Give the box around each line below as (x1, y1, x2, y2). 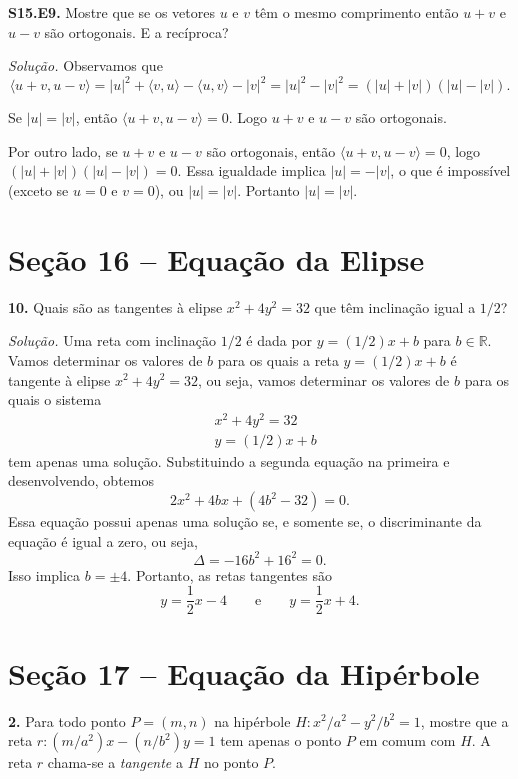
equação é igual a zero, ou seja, (8, 530, 198, 551)
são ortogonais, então (206, 140, 336, 161)
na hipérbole (214, 710, 291, 731)
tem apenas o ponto (220, 730, 342, 751)
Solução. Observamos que (8, 55, 163, 76)
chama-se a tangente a (47, 752, 183, 773)
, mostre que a (420, 710, 509, 731)
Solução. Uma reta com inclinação (8, 330, 216, 351)
